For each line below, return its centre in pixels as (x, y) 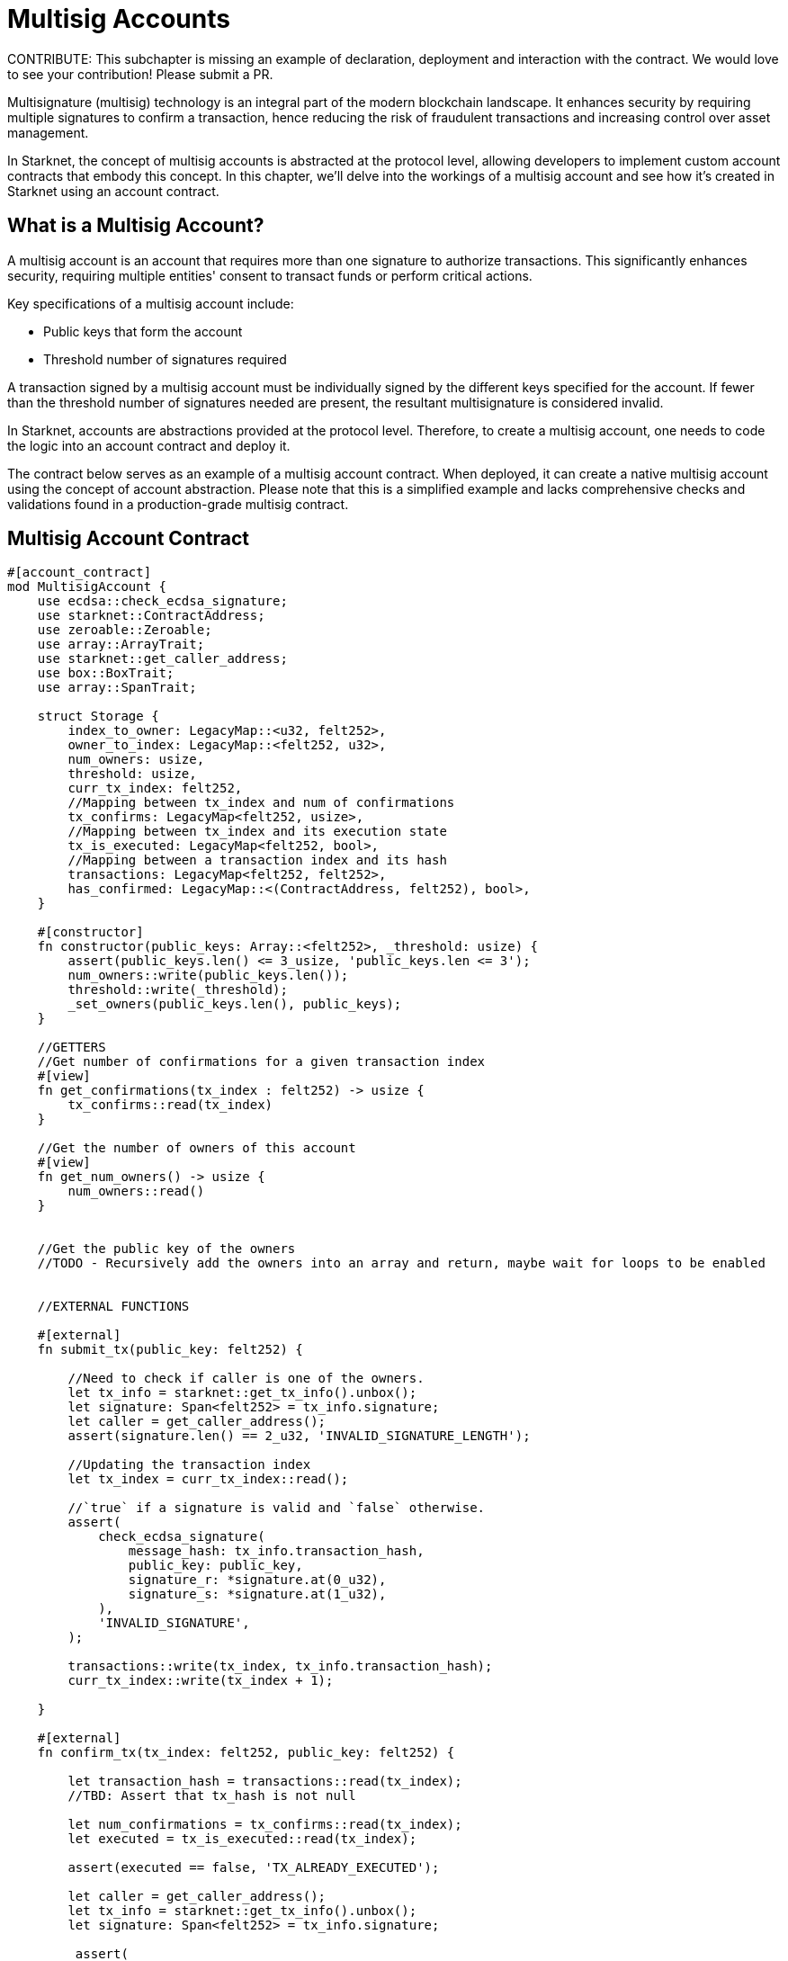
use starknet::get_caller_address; (162, 659)
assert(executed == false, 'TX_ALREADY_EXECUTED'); (254, 1868)
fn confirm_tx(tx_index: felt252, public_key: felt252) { (246, 1753)
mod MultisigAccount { (87, 587)
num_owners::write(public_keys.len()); (208, 976)
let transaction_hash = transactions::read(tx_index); (265, 1782)
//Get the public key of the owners (166, 1249)
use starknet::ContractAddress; (151, 616)
